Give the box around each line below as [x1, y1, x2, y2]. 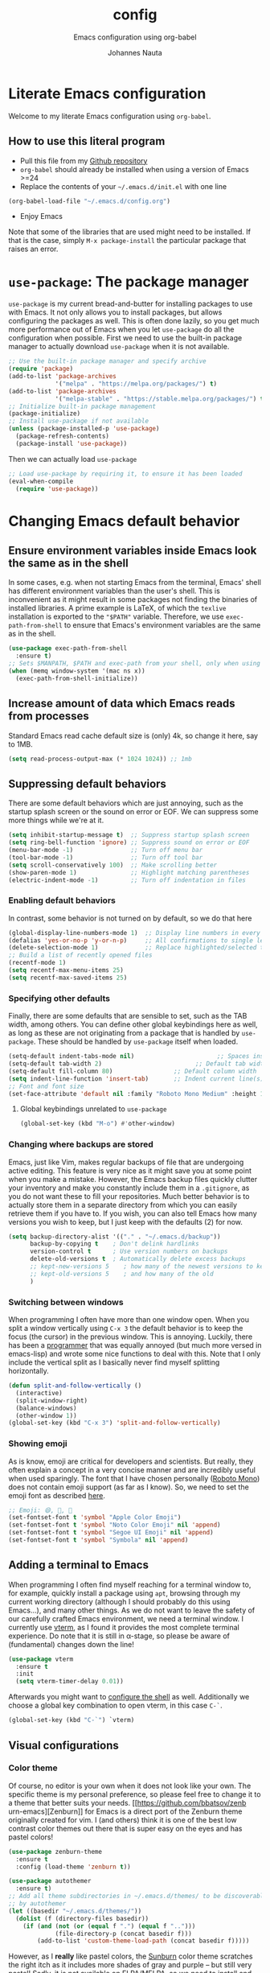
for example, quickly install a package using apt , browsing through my [8, 1588, 241, 1598]
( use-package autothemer [8, 1877, 92, 1885]
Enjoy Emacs [19, 212, 63, 221]
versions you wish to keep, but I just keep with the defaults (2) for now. [8, 1217, 243, 1226]
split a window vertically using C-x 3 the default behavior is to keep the [8, 1324, 243, 1332]
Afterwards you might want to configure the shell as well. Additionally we [8, 1692, 250, 1702]
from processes [8, 710, 90, 723]
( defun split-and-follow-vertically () [8, 1382, 142, 1390]
